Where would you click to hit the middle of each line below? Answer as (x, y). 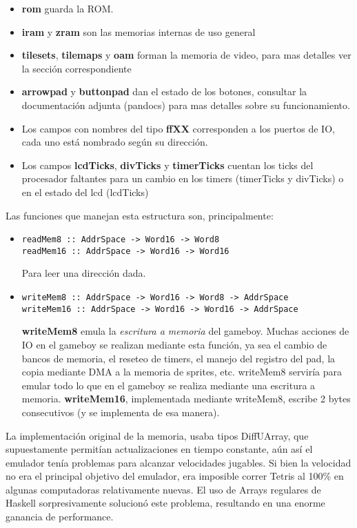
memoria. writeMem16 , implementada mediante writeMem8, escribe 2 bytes (186, 399)
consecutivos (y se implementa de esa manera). (121, 412)
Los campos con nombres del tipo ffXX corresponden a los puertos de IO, (178, 128)
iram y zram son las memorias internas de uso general (139, 31)
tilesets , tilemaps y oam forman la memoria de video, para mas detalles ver (186, 55)
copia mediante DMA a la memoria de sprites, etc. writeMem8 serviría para (182, 372)
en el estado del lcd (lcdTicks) (85, 192)
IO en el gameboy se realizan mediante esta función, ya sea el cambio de (174, 344)
